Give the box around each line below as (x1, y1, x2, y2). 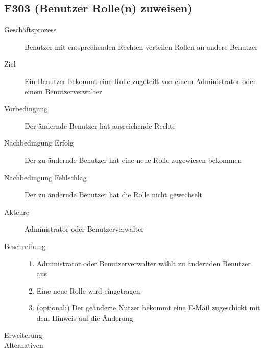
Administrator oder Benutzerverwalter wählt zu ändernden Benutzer (36, 258, 251, 268)
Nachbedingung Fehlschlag (4, 172, 87, 182)
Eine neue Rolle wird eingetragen (36, 285, 140, 296)
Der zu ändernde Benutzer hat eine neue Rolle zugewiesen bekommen (25, 154, 242, 165)
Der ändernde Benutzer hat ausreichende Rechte (25, 120, 176, 131)
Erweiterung (4, 329, 42, 340)
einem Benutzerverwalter (25, 86, 102, 96)
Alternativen (4, 340, 43, 350)
